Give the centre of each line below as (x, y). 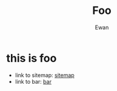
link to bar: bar (33, 81)
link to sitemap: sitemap (45, 75)
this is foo (32, 58)
